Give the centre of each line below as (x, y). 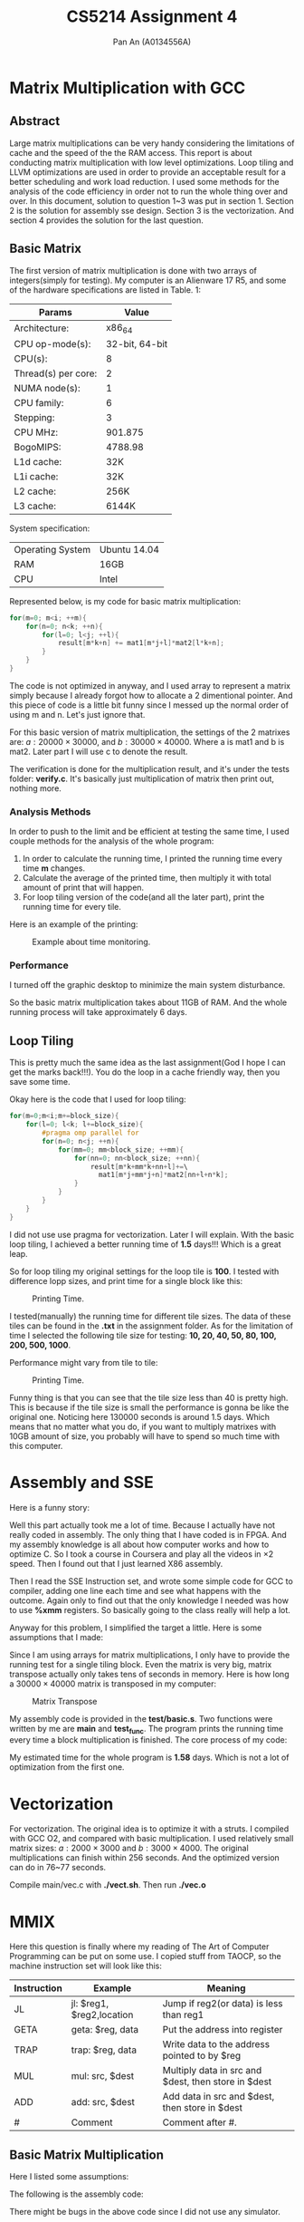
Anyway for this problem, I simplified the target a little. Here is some (136, 1628)
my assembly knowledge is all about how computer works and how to (139, 1544)
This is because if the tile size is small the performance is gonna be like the (149, 1407)
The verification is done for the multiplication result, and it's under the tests (149, 768)
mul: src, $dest (103, 2076)
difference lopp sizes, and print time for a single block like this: (126, 1280)
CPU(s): (31, 358)
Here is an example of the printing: (74, 924)
